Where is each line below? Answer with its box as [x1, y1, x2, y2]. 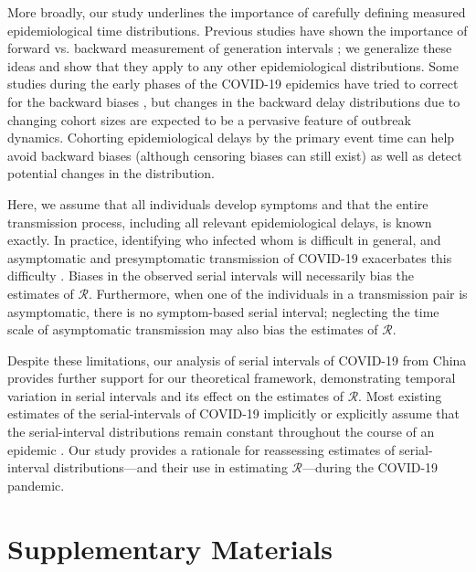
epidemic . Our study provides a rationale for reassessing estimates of [7, 440, 396, 459]
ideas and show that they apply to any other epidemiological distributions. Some [7, 56, 459, 75]
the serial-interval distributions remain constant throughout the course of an [7, 422, 435, 441]
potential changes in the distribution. [7, 164, 215, 183]
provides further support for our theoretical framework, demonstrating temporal [7, 368, 456, 387]
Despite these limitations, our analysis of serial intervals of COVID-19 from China [7, 350, 467, 369]
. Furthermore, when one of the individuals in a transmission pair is [88, 283, 468, 302]
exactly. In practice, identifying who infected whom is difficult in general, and [7, 230, 441, 249]
